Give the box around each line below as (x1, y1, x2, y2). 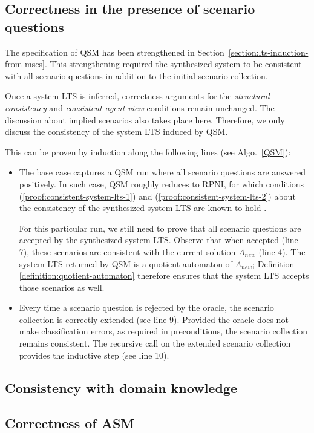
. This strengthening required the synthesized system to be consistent (44, 57, 302, 70)
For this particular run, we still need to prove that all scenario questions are (19, 221, 301, 234)
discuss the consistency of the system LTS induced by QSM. (5, 125, 228, 138)
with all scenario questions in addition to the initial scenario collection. (5, 69, 268, 82)
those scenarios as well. (19, 281, 105, 293)
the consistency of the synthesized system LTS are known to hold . (19, 201, 267, 214)
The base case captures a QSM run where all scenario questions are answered (19, 166, 306, 178)
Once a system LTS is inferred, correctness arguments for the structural (5, 90, 270, 102)
